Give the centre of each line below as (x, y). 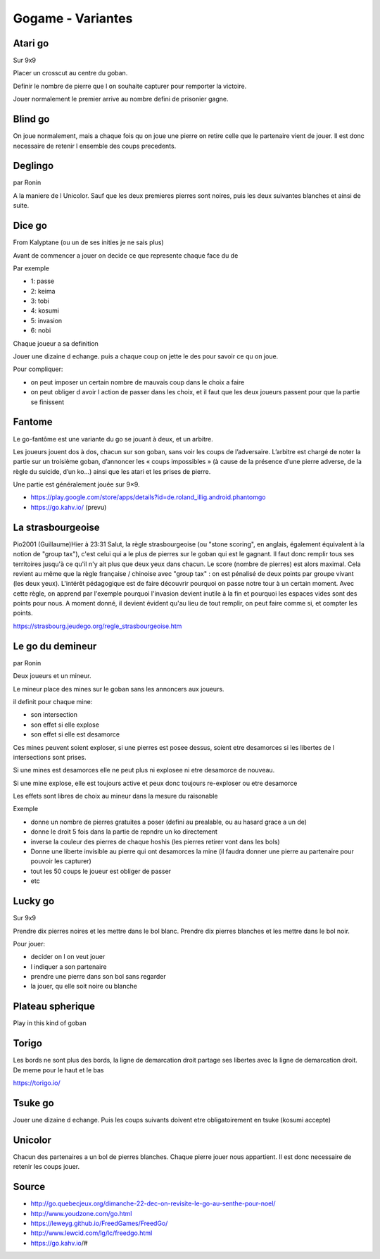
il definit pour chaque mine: (53, 701)
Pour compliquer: (38, 369)
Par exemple (31, 268)
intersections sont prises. (50, 757)
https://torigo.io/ (37, 1083)
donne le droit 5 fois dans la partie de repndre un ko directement (124, 832)
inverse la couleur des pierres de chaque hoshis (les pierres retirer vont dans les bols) (156, 841)
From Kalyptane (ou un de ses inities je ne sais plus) (89, 242)
